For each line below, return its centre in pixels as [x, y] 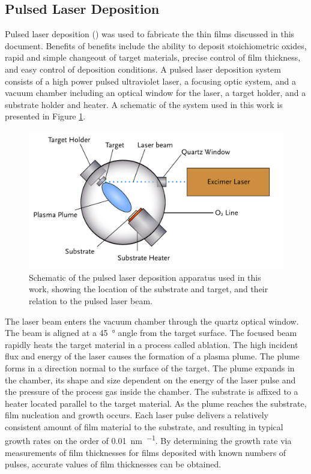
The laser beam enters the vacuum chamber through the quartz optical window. [152, 321]
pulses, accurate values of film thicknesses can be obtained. [113, 464]
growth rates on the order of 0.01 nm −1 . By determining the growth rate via [148, 440]
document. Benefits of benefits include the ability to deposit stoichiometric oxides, [156, 45]
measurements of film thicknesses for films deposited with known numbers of [146, 452]
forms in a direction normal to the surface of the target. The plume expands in [150, 367]
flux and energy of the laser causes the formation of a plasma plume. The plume [152, 356]
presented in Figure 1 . [45, 116]
